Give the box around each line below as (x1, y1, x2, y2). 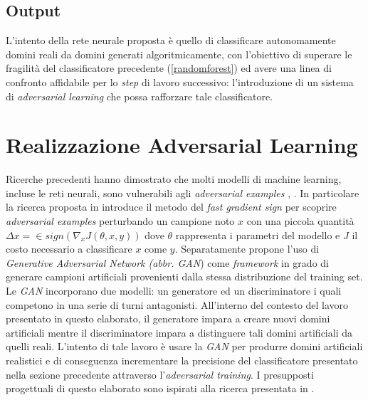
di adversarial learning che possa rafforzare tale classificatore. (6, 88, 273, 103)
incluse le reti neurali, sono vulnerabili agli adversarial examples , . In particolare (6, 185, 359, 200)
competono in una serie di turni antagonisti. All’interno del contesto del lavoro (6, 297, 349, 312)
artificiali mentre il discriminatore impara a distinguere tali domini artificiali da (6, 325, 352, 340)
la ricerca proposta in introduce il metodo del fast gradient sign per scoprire (6, 199, 337, 214)
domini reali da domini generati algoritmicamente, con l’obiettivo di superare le (6, 46, 352, 61)
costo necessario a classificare (6, 241, 132, 256)
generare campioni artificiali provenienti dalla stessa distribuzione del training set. (6, 269, 363, 284)
